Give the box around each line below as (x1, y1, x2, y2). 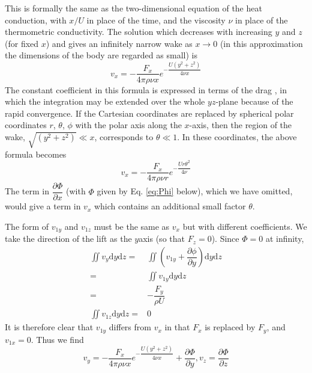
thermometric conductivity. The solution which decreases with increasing (5, 25, 272, 38)
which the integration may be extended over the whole (5, 95, 205, 108)
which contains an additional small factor (94, 200, 246, 212)
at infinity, (265, 232, 304, 245)
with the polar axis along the (75, 119, 182, 131)
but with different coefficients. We (182, 220, 307, 232)
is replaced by (205, 321, 256, 333)
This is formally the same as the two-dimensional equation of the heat (5, 2, 262, 14)
